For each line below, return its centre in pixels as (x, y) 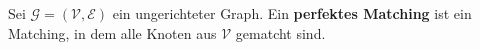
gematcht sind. (280, 32)
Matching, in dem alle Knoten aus (112, 32)
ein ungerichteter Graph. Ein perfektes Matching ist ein (292, 13)
